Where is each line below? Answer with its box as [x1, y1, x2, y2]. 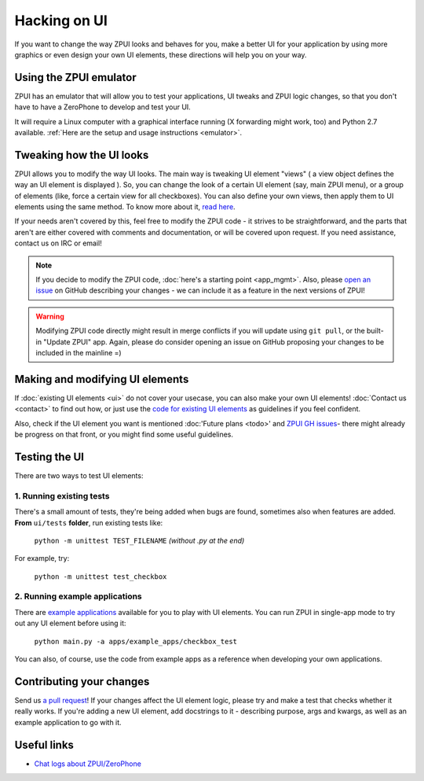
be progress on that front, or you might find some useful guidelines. [14, 429, 234, 440]
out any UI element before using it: [14, 618, 126, 628]
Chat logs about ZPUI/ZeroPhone [34, 759, 141, 768]
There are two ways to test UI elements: [14, 470, 144, 480]
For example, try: [14, 554, 70, 563]
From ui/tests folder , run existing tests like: [14, 518, 163, 527]
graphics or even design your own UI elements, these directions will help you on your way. [14, 50, 307, 59]
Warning [35, 311, 64, 321]
